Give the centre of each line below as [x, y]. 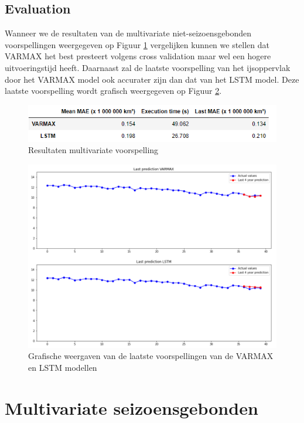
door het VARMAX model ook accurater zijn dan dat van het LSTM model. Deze [152, 79]
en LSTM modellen [63, 367]
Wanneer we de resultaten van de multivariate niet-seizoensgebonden [128, 33]
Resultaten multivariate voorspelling [93, 150]
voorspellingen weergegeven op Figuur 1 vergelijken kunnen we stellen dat [137, 44]
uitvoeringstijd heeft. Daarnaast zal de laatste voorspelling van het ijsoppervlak [148, 67]
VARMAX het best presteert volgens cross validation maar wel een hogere [138, 56]
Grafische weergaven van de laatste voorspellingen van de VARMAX [151, 356]
